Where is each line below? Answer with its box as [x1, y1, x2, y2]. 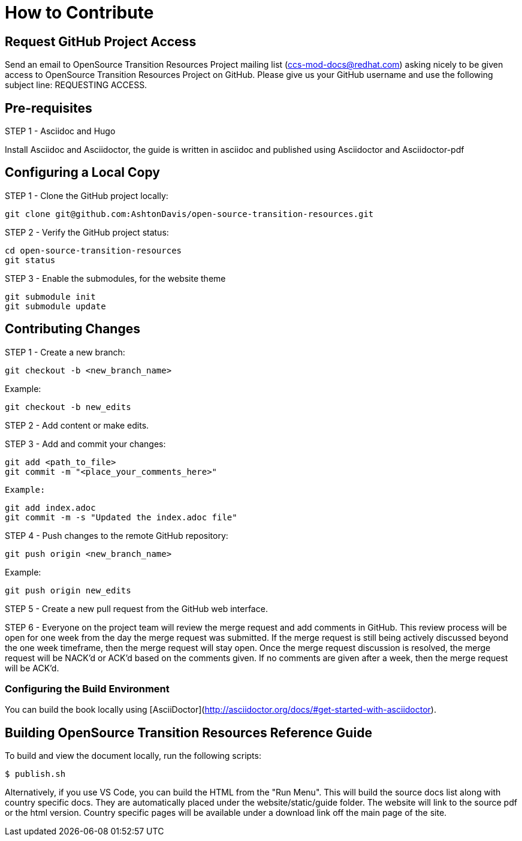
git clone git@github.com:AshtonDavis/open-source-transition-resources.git [5, 209, 374, 219]
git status [5, 255, 56, 265]
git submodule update [5, 301, 106, 311]
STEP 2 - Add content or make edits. [5, 420, 149, 430]
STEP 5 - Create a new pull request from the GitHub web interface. [5, 603, 268, 614]
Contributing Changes [5, 321, 140, 337]
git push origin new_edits [5, 585, 131, 595]
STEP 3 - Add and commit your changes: [5, 438, 166, 449]
